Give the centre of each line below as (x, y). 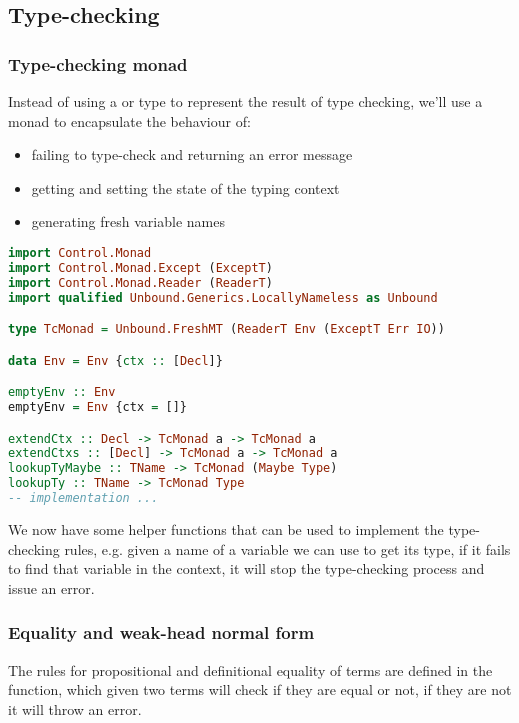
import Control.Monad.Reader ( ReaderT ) (140, 282)
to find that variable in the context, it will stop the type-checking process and (246, 568)
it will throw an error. (75, 708)
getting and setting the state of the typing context (185, 187)
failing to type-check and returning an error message (192, 154)
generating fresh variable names (128, 221)
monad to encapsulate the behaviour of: (129, 120)
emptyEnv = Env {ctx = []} (98, 407)
